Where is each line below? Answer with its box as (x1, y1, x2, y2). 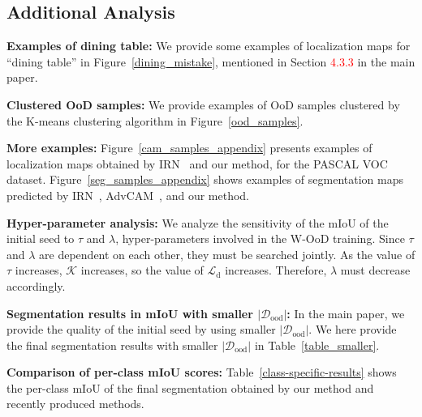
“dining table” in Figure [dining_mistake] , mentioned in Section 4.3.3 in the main (6, 53, 416, 70)
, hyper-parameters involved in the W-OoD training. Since (115, 230, 405, 247)
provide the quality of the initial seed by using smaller (6, 321, 276, 338)
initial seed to (6, 230, 75, 247)
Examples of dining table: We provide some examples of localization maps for (6, 37, 411, 54)
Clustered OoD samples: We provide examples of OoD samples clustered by (6, 96, 400, 113)
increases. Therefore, (225, 262, 327, 279)
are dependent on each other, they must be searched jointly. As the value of (39, 245, 416, 262)
